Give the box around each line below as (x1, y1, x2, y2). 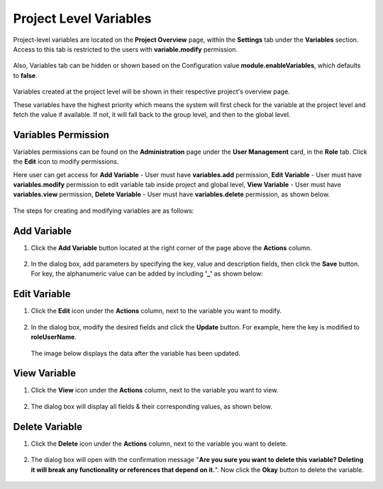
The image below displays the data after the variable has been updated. (30, 349, 241, 357)
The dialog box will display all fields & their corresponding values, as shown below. (30, 402, 273, 410)
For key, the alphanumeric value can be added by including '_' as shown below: (30, 269, 264, 278)
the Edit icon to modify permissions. (13, 157, 119, 166)
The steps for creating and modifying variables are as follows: (13, 206, 194, 215)
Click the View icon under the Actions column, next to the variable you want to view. (30, 386, 279, 395)
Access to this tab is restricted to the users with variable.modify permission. (13, 45, 238, 53)
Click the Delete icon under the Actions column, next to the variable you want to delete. (30, 439, 288, 448)
